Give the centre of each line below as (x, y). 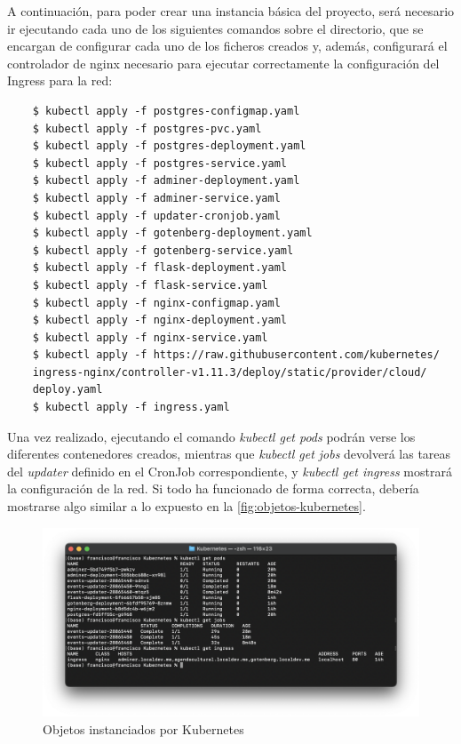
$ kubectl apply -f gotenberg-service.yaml (163, 250)
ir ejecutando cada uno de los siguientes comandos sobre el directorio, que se (215, 28)
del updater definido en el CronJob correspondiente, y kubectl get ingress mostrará (230, 471)
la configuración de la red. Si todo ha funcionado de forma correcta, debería (213, 488)
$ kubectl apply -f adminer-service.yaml (156, 198)
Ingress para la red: (60, 80)
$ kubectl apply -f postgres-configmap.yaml (166, 111)
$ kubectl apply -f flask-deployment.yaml (159, 268)
